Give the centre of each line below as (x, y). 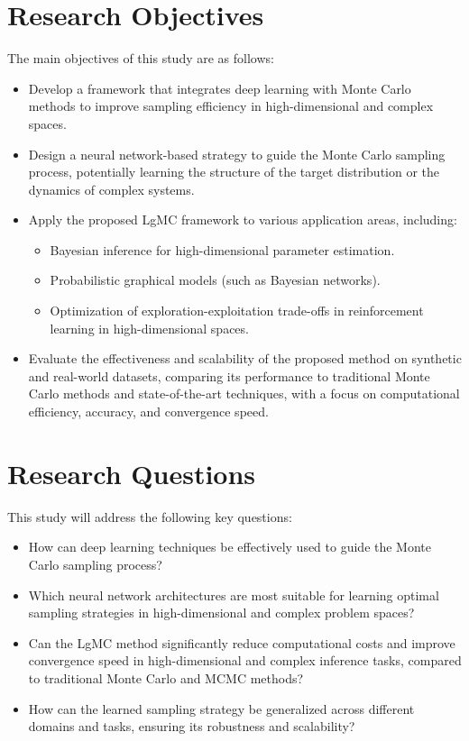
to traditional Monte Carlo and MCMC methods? (166, 677)
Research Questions (132, 473)
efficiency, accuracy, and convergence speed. (148, 412)
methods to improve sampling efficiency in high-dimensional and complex (231, 106)
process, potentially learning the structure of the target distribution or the (234, 172)
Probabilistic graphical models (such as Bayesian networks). (215, 280)
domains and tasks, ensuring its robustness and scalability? (192, 726)
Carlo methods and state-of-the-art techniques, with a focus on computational (244, 393)
